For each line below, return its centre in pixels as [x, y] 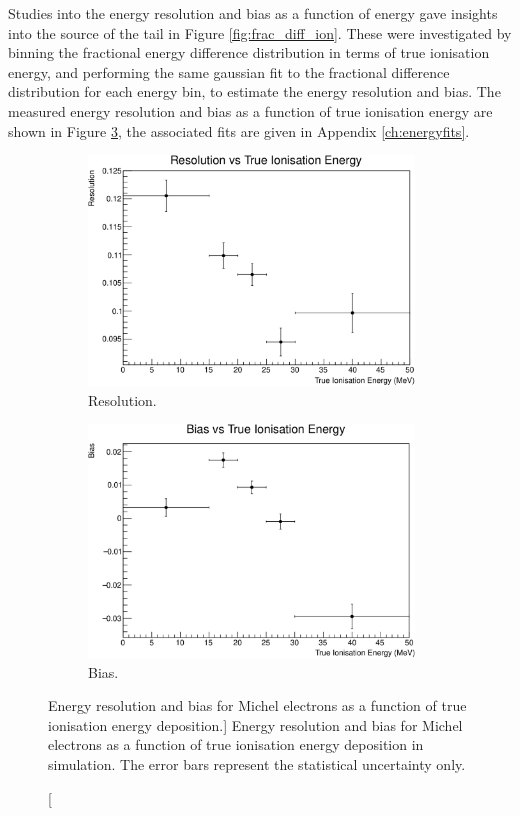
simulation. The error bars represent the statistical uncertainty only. [257, 763]
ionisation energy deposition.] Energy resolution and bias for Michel [255, 724]
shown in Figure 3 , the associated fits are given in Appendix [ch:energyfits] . [239, 130]
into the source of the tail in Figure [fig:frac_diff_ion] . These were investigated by [260, 32]
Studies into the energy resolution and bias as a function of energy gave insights [253, 13]
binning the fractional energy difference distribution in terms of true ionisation [249, 52]
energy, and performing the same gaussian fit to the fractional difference [229, 71]
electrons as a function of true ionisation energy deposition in [236, 744]
